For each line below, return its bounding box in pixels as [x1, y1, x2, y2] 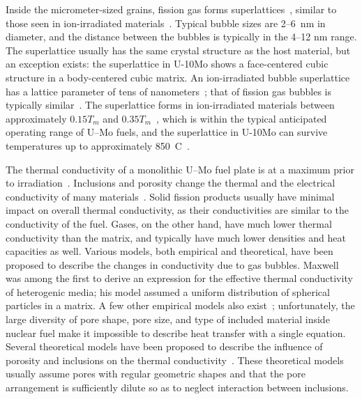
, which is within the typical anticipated [156, 111, 327, 125]
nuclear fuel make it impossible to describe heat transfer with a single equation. [6, 325, 346, 340]
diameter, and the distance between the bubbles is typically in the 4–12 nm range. [6, 29, 357, 44]
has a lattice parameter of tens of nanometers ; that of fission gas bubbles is [6, 84, 331, 98]
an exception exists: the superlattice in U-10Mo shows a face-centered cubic [6, 56, 329, 71]
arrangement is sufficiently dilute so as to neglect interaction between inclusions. [6, 380, 349, 395]
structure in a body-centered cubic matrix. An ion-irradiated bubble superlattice [6, 70, 350, 84]
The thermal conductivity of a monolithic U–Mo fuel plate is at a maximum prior [6, 162, 354, 176]
